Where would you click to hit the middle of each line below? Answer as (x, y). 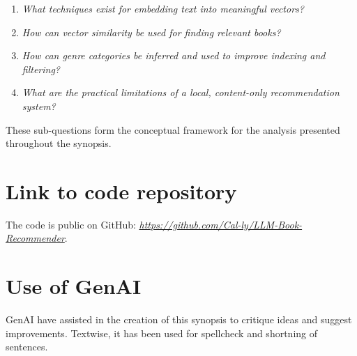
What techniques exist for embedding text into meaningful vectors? (163, 8)
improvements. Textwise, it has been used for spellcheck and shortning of (162, 333)
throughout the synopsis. (59, 143)
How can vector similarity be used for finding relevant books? (151, 32)
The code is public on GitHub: (71, 224)
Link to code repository (121, 191)
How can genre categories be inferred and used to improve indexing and (174, 55)
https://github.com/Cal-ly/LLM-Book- (221, 224)
